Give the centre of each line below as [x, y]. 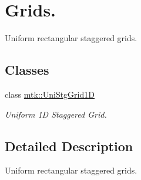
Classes [27, 70]
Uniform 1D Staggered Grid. [56, 114]
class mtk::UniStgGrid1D [50, 94]
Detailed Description [69, 146]
